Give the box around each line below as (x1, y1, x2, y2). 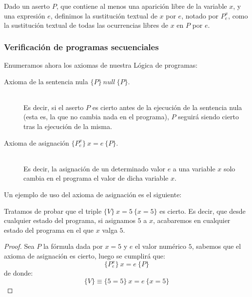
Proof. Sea (4, 241, 35, 251)
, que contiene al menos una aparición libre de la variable (56, 1, 227, 11)
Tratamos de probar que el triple (4, 205, 102, 216)
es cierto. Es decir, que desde (159, 205, 246, 216)
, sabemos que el (192, 241, 241, 251)
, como (228, 10, 248, 20)
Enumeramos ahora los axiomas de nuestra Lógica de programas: (4, 60, 198, 70)
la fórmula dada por (43, 241, 103, 251)
